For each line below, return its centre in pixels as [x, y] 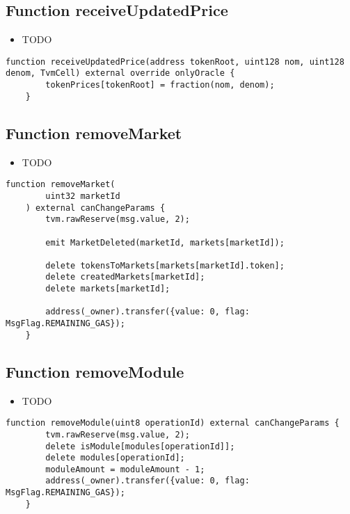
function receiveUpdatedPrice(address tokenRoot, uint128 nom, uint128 [175, 62]
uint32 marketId [83, 196]
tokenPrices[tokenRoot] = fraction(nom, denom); [160, 85]
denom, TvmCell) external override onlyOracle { [120, 73]
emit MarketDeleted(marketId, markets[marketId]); [165, 242]
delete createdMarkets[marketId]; [125, 277]
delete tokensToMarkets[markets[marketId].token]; [165, 265]
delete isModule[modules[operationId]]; [140, 446]
